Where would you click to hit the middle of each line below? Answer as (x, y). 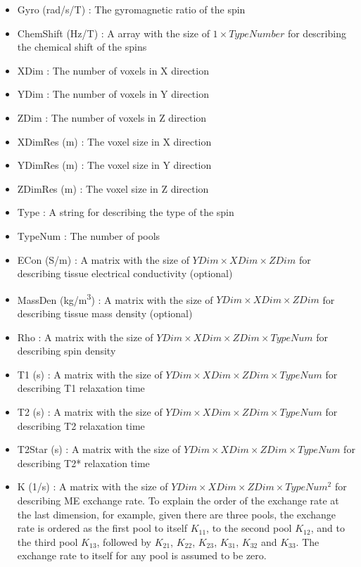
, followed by (124, 541)
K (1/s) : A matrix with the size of (93, 486)
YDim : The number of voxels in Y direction (113, 94)
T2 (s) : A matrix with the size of (90, 411)
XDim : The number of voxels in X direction (113, 70)
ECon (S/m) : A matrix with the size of (103, 259)
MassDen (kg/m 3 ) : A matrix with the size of (115, 298)
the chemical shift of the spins (82, 47)
